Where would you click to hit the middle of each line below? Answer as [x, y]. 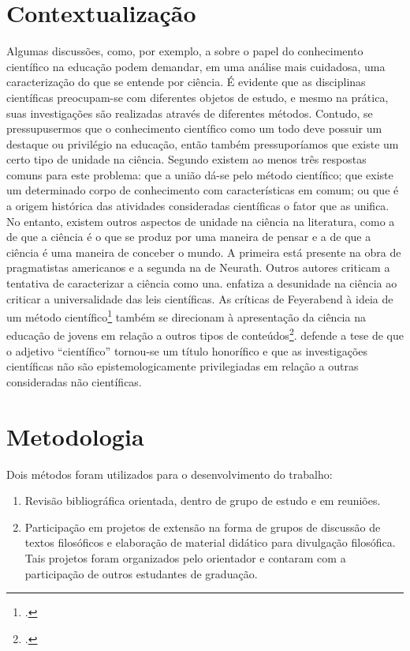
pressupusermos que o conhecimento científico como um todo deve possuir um [194, 128]
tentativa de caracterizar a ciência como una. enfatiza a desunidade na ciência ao [202, 283]
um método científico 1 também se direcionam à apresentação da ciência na [186, 316]
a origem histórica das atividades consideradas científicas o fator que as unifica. [198, 206]
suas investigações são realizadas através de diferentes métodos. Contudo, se [190, 113]
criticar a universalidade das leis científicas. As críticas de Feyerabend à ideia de [200, 298]
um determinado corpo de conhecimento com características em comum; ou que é [203, 190]
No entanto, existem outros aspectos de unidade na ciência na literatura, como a [201, 221]
